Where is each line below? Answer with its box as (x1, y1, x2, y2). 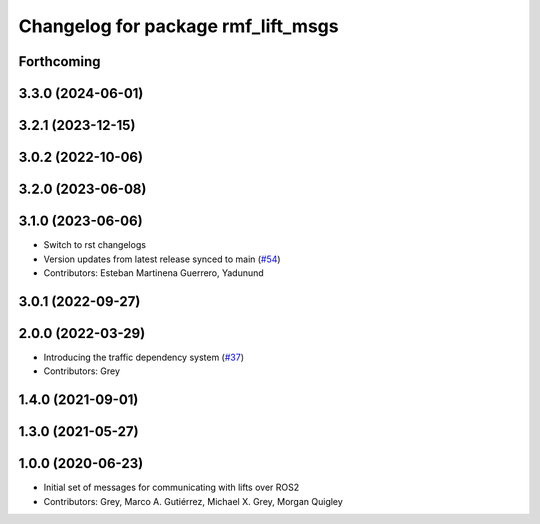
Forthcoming (18, 53, 101, 70)
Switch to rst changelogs (43, 239, 147, 251)
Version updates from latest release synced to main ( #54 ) (43, 253, 281, 265)
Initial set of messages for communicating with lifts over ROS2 (43, 481, 300, 494)
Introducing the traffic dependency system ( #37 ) (43, 351, 245, 363)
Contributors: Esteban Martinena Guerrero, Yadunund (43, 266, 264, 279)
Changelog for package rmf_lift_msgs (18, 15, 339, 37)
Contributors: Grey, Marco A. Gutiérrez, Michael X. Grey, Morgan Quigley (43, 495, 344, 507)
